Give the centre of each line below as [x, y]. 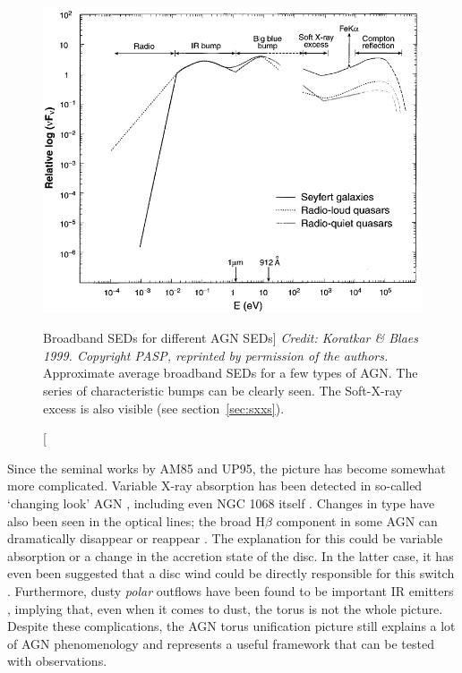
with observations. [57, 661]
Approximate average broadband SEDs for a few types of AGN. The [231, 373]
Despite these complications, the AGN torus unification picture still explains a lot [231, 626]
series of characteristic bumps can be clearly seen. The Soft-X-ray [223, 390]
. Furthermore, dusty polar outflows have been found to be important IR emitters [231, 590]
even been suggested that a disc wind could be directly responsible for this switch [231, 573]
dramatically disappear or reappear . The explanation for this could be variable [225, 538]
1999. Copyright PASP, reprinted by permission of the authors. [216, 355]
